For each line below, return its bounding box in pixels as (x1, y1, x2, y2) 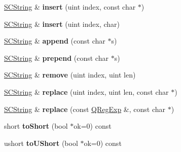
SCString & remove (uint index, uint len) (4, 69, 136, 80)
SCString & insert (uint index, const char (4, 2, 136, 12)
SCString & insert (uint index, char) (4, 18, 120, 29)
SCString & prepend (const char (4, 52, 108, 63)
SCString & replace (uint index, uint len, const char (4, 86, 169, 97)
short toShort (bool (4, 121, 68, 131)
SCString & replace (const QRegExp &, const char (4, 103, 165, 114)
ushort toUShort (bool (4, 137, 78, 148)
